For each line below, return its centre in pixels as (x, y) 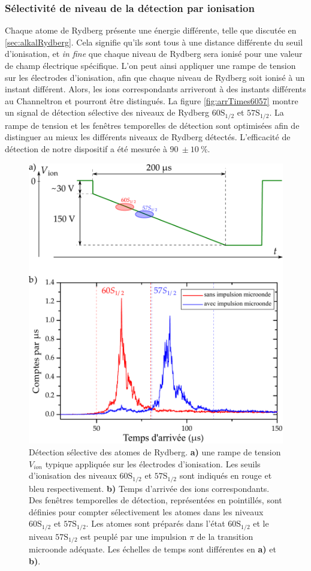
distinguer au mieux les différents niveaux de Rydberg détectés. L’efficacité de (148, 137)
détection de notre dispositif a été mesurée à (86, 149)
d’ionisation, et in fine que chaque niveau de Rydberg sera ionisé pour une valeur (154, 54)
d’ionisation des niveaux (73, 475)
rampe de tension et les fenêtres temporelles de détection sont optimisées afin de (152, 125)
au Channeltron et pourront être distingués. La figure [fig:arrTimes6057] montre (152, 100)
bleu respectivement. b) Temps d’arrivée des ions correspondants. (149, 488)
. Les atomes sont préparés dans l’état (155, 523)
